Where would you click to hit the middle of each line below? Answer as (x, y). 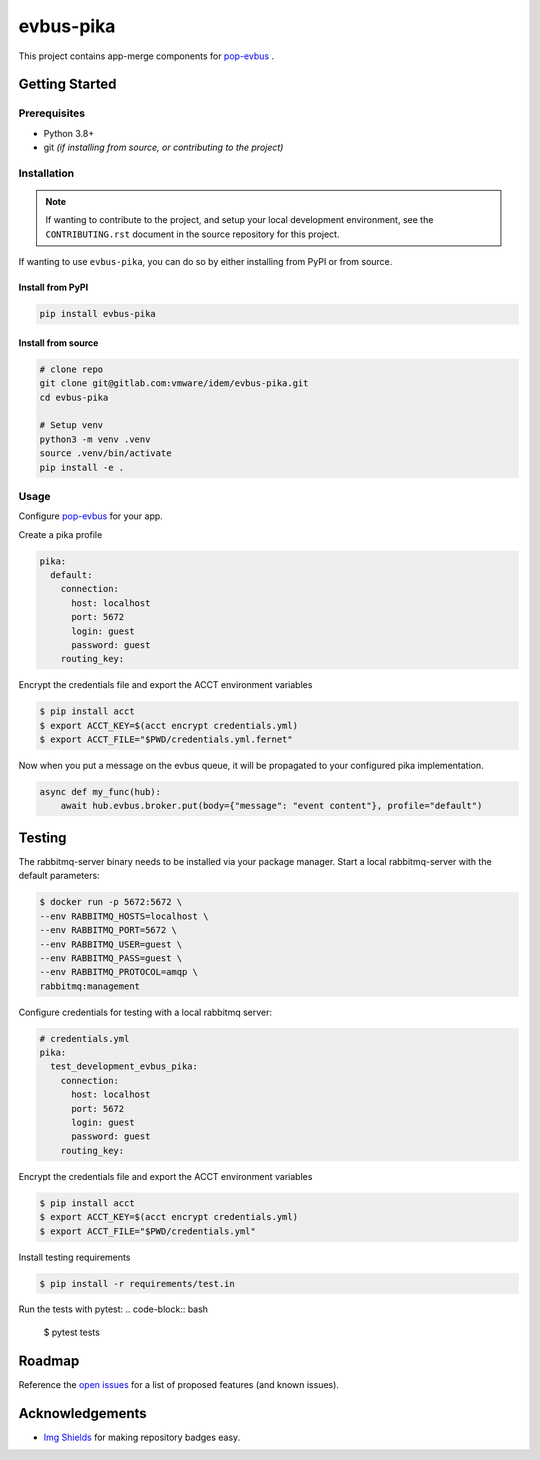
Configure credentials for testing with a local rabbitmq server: (145, 1012)
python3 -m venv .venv (95, 439)
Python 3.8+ (69, 133)
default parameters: (59, 876)
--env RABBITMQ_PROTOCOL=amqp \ (119, 972)
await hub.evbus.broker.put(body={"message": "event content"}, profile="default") (271, 806)
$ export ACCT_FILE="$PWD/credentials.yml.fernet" (166, 739)
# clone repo (71, 369)
